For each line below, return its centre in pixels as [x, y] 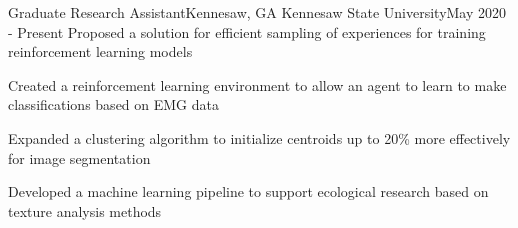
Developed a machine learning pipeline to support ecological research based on [248, 191]
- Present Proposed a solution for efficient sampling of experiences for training [247, 31]
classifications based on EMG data [113, 104]
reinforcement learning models [100, 51]
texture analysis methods [85, 210]
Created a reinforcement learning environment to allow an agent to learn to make [257, 84]
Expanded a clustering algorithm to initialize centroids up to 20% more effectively [259, 137]
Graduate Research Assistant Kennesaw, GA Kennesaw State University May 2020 [257, 12]
